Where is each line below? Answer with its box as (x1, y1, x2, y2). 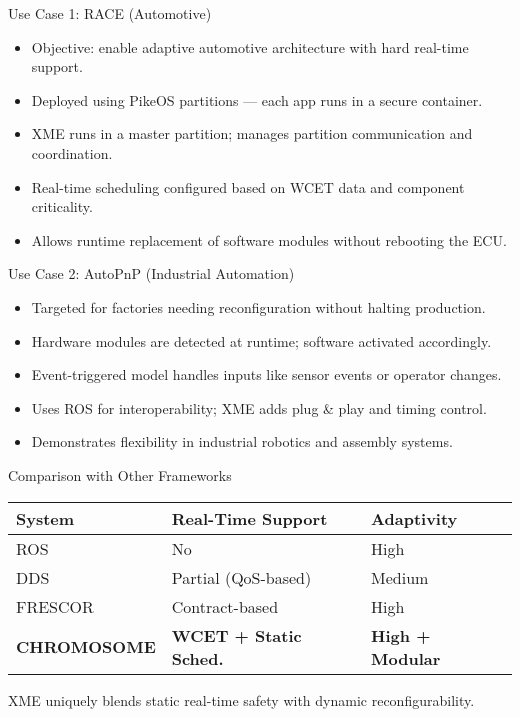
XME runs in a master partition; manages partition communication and (31, 123, 473, 144)
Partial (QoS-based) (171, 565, 312, 589)
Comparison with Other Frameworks (8, 464, 232, 485)
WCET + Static (171, 623, 302, 647)
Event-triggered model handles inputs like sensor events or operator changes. (31, 364, 502, 385)
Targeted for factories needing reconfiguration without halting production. (31, 296, 486, 317)
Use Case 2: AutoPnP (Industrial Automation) (8, 263, 295, 284)
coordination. (31, 142, 113, 163)
